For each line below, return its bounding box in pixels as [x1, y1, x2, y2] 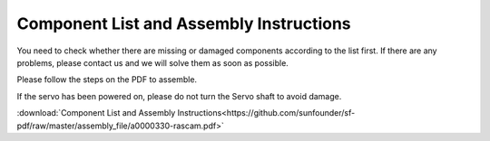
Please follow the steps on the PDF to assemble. [16, 74, 198, 85]
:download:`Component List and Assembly [16, 108, 176, 118]
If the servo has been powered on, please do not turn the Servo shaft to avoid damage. [16, 90, 342, 101]
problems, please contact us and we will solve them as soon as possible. [16, 57, 289, 68]
